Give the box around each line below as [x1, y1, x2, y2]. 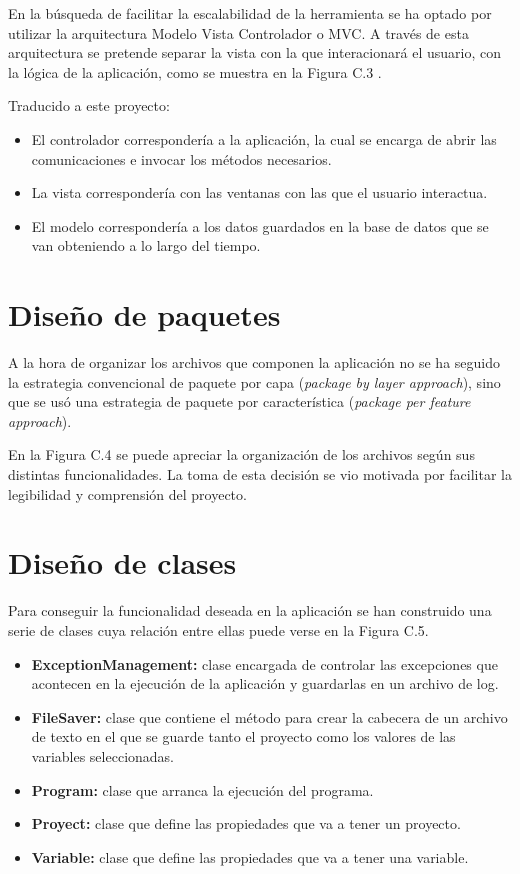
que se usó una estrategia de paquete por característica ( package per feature [8, 391, 471, 412]
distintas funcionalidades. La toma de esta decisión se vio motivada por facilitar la [8, 464, 512, 485]
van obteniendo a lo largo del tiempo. [31, 235, 261, 256]
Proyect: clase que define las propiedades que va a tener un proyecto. [31, 813, 461, 834]
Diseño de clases [8, 542, 237, 583]
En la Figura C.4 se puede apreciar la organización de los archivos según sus [8, 444, 475, 465]
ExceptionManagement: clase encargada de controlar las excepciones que [31, 653, 498, 674]
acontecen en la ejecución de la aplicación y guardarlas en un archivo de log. [31, 673, 499, 694]
